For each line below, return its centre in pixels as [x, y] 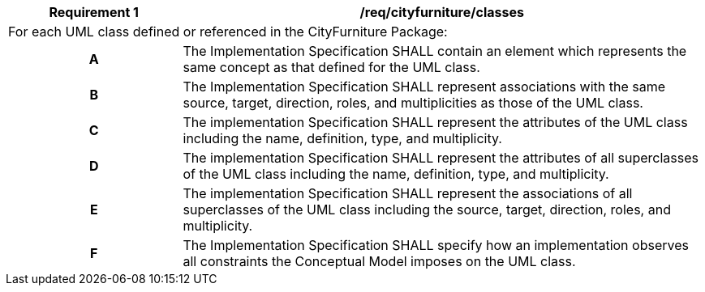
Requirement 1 [94, 12]
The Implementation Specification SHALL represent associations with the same [424, 87]
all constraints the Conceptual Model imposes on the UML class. [379, 261]
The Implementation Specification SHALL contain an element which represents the [435, 51]
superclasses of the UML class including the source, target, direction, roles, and [427, 209]
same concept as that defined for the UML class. [331, 67]
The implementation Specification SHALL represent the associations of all [408, 193]
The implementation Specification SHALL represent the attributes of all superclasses [441, 158]
